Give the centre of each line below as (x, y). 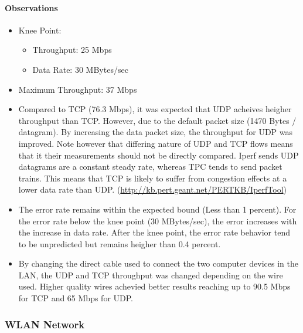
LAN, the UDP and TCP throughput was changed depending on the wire (151, 275)
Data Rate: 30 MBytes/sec (80, 69)
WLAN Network (45, 324)
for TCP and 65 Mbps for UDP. (76, 298)
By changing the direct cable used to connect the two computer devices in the (158, 263)
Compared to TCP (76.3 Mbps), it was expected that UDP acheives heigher (155, 109)
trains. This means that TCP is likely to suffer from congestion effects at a (153, 178)
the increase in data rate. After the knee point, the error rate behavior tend (154, 232)
